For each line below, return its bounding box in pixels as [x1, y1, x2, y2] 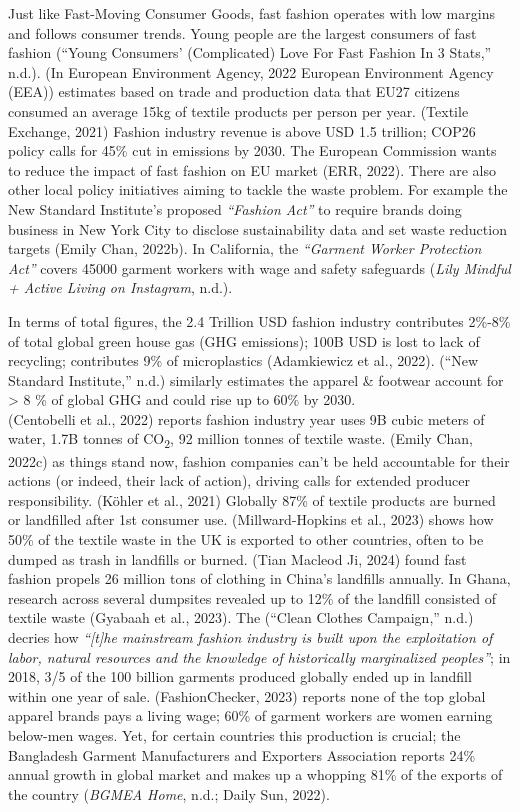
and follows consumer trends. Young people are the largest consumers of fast [8, 22, 477, 43]
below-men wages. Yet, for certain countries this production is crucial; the [8, 724, 461, 745]
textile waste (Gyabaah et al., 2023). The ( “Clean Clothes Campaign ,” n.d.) [8, 607, 474, 628]
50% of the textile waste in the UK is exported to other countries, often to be [8, 528, 484, 549]
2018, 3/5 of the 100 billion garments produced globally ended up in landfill [8, 666, 472, 687]
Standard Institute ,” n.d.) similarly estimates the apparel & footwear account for [8, 369, 504, 390]
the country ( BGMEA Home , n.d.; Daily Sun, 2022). [8, 783, 330, 804]
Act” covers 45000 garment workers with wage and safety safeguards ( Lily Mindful [8, 257, 511, 278]
